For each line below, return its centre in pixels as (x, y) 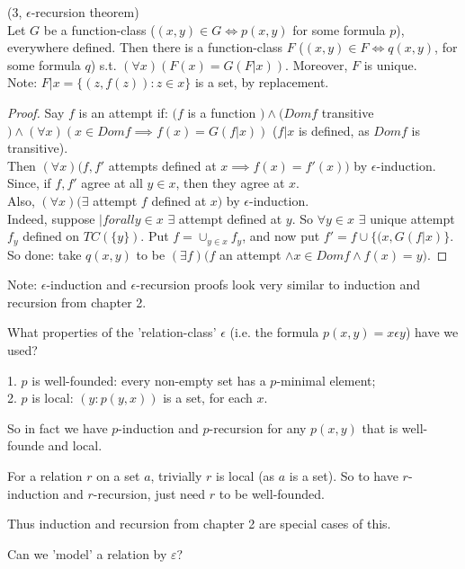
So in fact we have (58, 427)
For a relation (45, 475)
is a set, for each (208, 398)
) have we (432, 332)
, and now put (281, 236)
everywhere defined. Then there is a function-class (145, 47)
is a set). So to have (344, 475)
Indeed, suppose (51, 218)
